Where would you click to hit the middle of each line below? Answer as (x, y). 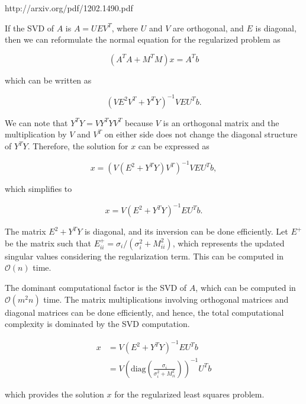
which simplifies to (38, 189)
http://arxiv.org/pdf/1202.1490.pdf (69, 8)
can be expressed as (174, 146)
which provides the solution (54, 394)
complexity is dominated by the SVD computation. (97, 324)
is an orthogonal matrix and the (221, 122)
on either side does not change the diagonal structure (201, 134)
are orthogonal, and (208, 28)
